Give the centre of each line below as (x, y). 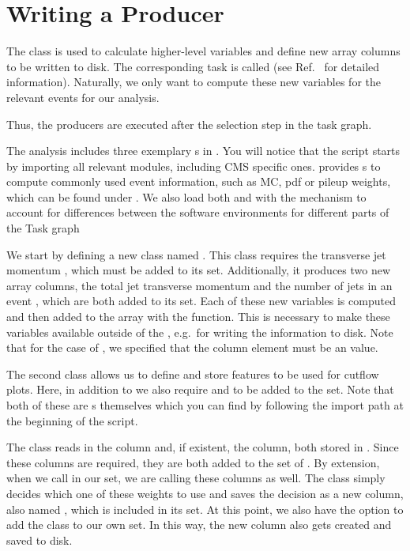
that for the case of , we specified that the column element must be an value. (192, 347)
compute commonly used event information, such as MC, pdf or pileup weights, (199, 181)
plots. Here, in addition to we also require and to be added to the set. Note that (200, 389)
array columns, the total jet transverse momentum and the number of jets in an (199, 285)
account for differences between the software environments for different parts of (198, 212)
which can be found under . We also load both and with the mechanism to (186, 196)
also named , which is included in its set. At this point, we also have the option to (205, 509)
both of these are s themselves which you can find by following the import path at (205, 405)
